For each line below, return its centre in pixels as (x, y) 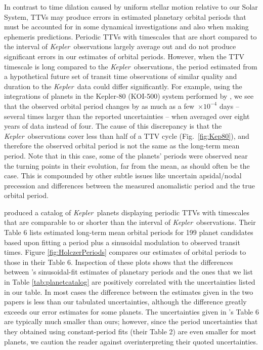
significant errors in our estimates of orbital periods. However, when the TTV (124, 56)
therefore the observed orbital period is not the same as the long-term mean (122, 146)
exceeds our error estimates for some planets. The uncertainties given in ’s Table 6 (131, 311)
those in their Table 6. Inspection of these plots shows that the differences (119, 262)
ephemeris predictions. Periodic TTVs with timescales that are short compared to (130, 36)
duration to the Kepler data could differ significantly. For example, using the (123, 86)
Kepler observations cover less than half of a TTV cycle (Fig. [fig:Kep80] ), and (127, 135)
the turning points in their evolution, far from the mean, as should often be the (127, 165)
